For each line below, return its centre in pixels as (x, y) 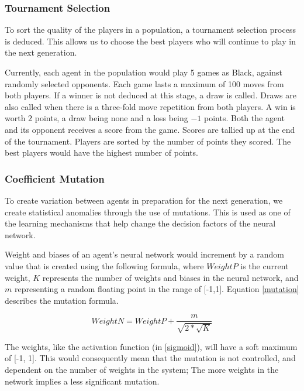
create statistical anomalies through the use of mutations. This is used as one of (148, 212)
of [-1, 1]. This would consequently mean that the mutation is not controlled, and (150, 358)
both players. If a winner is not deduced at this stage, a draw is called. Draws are (151, 95)
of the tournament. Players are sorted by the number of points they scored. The (148, 141)
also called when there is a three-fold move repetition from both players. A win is (150, 106)
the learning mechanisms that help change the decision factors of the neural (140, 223)
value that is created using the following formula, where (104, 265)
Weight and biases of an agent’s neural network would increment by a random (144, 254)
